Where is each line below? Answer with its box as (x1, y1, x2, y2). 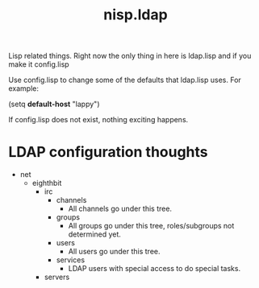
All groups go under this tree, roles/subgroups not (68, 221, 235, 231)
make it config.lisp (8, 60, 70, 69)
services (56, 255, 86, 265)
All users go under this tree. (68, 247, 161, 257)
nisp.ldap (103, 6, 168, 24)
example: (8, 84, 39, 93)
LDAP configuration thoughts (8, 143, 208, 162)
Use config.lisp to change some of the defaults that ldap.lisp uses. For (8, 75, 242, 85)
